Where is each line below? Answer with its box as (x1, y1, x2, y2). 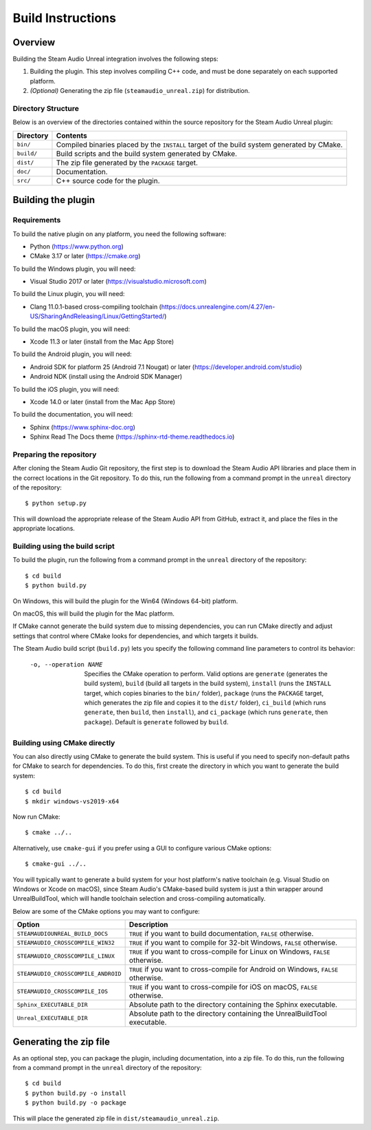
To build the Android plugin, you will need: (12, 350, 132, 358)
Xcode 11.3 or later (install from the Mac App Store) (30, 337, 175, 346)
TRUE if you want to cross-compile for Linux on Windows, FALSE (128, 947, 330, 956)
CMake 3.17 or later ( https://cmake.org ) (30, 252, 141, 260)
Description (128, 920, 168, 930)
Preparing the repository (12, 450, 97, 459)
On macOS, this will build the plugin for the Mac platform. (12, 609, 175, 618)
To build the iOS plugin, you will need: (12, 385, 120, 393)
